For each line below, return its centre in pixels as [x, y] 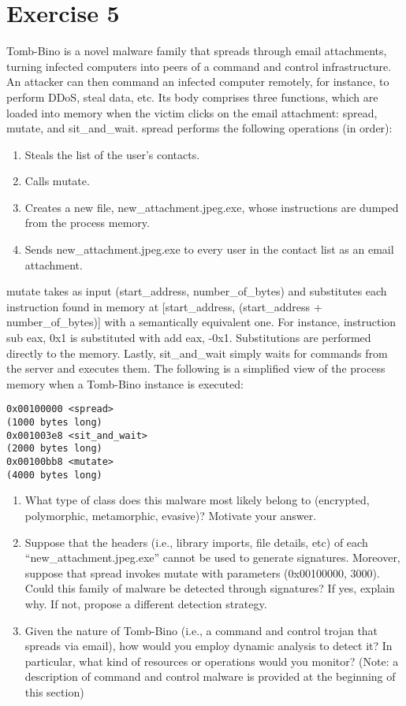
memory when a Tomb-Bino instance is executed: [125, 383]
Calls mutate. [57, 181]
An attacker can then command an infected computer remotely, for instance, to [198, 82]
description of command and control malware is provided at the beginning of [210, 676]
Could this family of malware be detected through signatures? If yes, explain [210, 588]
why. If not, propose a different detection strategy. [146, 603]
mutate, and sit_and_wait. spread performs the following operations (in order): [199, 128]
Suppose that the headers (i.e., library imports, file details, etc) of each [196, 542]
